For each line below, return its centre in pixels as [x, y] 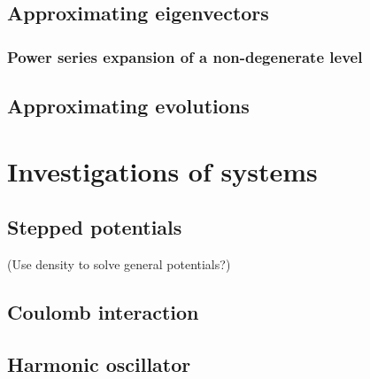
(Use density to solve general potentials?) [119, 263]
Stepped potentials [95, 227]
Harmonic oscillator [99, 364]
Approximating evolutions [128, 106]
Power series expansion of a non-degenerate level [185, 56]
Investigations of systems [162, 170]
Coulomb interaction [103, 311]
